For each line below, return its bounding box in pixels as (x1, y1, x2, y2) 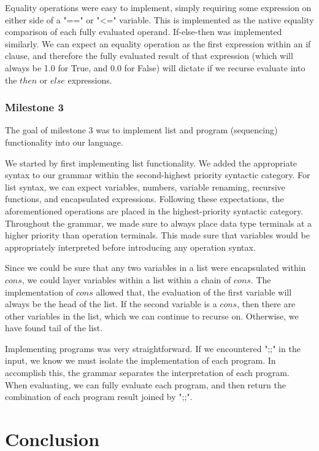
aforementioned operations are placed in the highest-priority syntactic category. (5, 204, 304, 217)
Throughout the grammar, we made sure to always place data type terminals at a (5, 216, 312, 229)
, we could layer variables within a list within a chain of (21, 273, 231, 286)
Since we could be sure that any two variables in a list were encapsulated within (5, 261, 306, 274)
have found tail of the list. (5, 321, 103, 334)
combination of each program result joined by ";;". (5, 390, 193, 403)
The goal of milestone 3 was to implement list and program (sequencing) (5, 124, 278, 136)
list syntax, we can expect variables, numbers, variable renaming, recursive (5, 180, 285, 193)
